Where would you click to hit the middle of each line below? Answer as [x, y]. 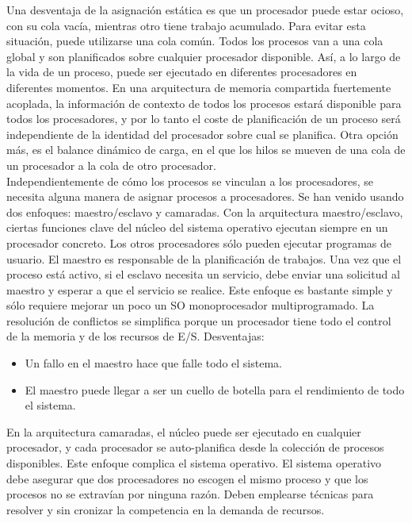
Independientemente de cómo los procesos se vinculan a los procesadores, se [190, 181]
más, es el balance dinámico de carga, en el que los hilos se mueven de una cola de [206, 150]
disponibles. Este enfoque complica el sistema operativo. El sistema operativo [194, 463]
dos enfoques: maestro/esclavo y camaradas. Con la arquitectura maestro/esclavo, [205, 212]
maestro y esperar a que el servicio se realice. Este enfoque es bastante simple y [200, 289]
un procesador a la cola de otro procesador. [111, 165]
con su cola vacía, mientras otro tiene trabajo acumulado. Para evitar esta [186, 25]
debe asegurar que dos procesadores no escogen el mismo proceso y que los [187, 478]
